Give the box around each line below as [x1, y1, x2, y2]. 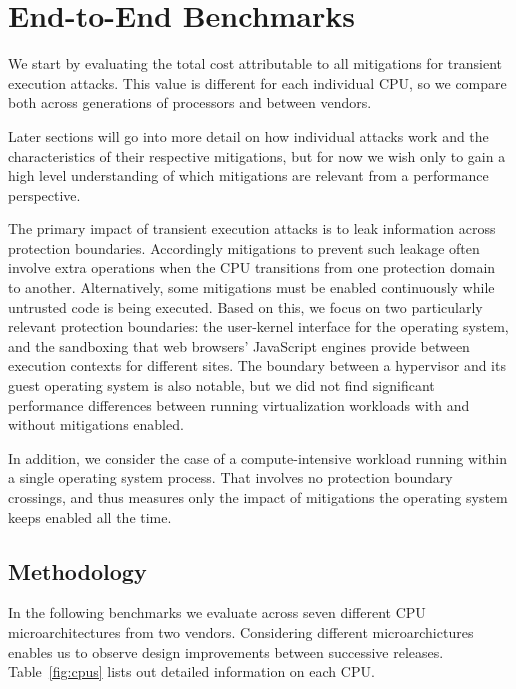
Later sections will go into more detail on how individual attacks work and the [8, 125, 489, 146]
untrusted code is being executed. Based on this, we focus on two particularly [8, 296, 483, 317]
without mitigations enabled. [8, 414, 184, 435]
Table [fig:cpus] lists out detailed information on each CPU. [8, 661, 375, 682]
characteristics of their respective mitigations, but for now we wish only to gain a [8, 145, 506, 166]
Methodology [8, 555, 147, 586]
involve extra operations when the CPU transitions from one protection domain [8, 257, 496, 278]
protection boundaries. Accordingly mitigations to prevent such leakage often [8, 237, 480, 258]
